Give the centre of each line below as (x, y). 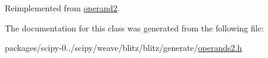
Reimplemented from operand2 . (62, 8)
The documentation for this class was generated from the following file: (134, 28)
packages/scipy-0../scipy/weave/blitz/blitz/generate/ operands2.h (124, 48)
